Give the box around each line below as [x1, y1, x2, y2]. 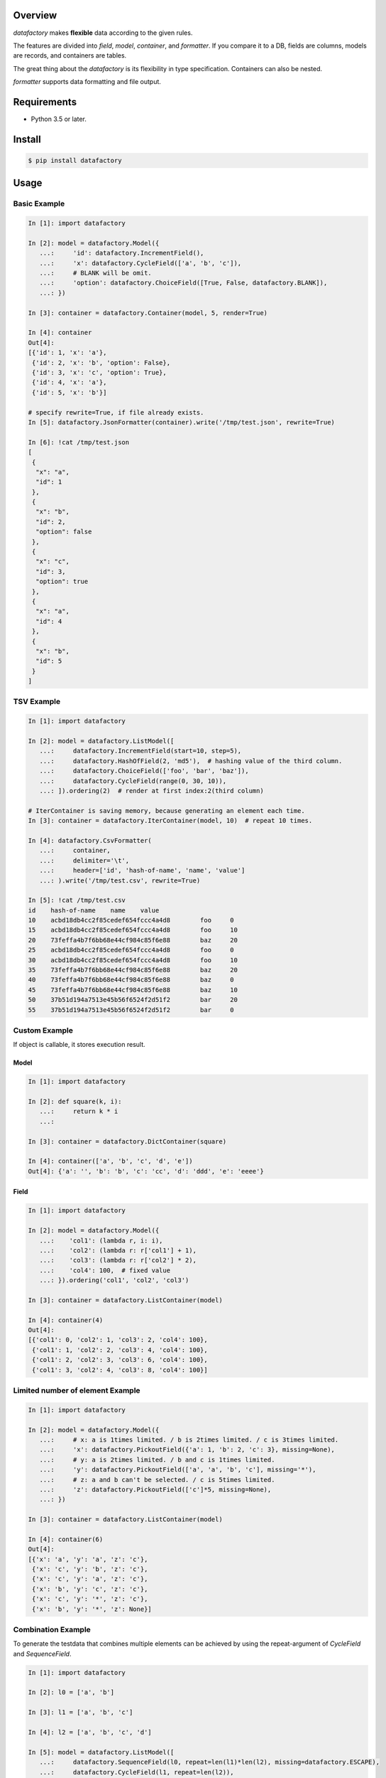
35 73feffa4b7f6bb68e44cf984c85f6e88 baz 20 [28, 966, 238, 974]
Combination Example [13, 1624, 92, 1634]
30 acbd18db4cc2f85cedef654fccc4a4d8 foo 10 [28, 956, 238, 964]
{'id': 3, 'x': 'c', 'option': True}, [32, 368, 167, 376]
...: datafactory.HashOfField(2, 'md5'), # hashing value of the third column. [39, 757, 343, 765]
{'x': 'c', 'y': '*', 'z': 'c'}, [32, 1595, 148, 1603]
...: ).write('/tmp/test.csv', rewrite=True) [39, 876, 201, 885]
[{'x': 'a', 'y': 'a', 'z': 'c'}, [28, 1555, 148, 1563]
